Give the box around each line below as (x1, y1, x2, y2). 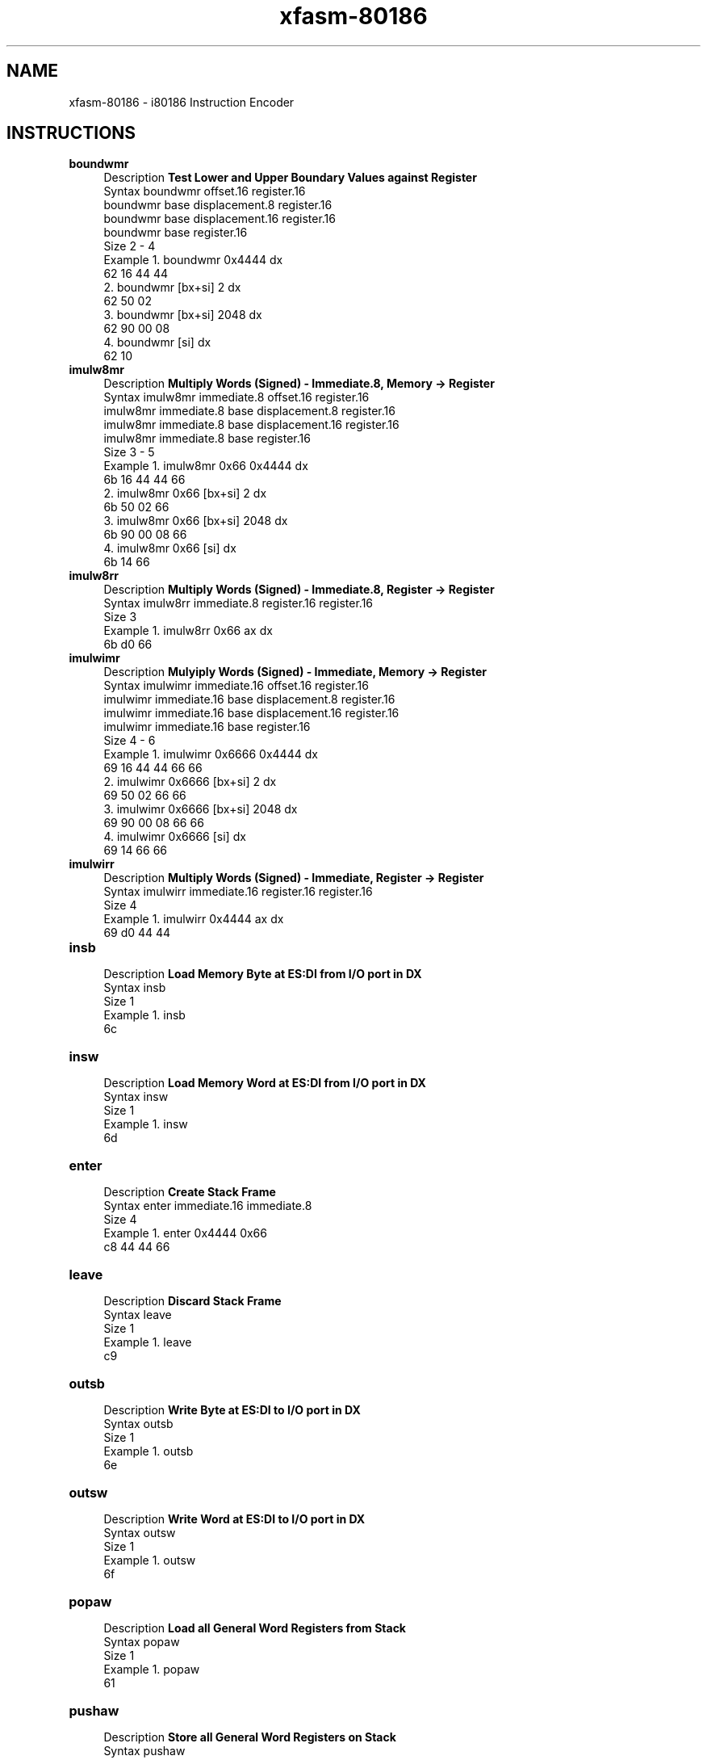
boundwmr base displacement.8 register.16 (103, 198, 333, 212)
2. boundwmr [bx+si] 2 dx (103, 280, 241, 295)
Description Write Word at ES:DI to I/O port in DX (103, 1512, 366, 1527)
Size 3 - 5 (103, 445, 155, 460)
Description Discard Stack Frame (103, 1294, 282, 1308)
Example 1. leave (103, 1335, 192, 1350)
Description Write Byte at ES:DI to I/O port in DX (103, 1403, 361, 1418)
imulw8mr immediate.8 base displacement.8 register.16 (103, 404, 395, 418)
